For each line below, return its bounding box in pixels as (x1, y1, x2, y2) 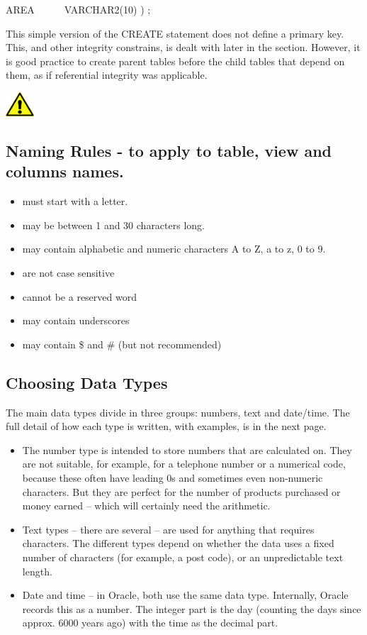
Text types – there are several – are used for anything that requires (22, 521, 315, 536)
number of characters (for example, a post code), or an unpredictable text (22, 549, 344, 564)
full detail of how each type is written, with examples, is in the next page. (6, 419, 327, 434)
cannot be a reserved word (22, 289, 137, 304)
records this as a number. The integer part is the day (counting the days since (22, 601, 361, 616)
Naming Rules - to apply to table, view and (6, 140, 332, 162)
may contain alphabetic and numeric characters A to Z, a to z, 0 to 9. (22, 241, 326, 256)
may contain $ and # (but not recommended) (22, 336, 222, 351)
